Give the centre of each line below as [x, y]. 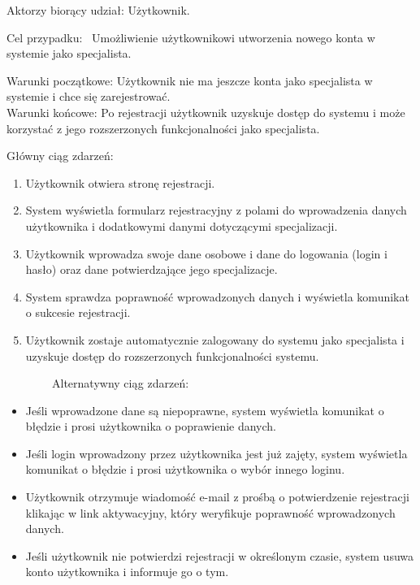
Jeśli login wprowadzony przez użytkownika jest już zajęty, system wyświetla [216, 453]
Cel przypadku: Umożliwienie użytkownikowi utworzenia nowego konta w [191, 37]
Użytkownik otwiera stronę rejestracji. [120, 182]
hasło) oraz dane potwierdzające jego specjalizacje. [152, 269]
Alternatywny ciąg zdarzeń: [120, 383]
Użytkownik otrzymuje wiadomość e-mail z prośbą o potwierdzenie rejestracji [217, 497]
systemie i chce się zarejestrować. [89, 96]
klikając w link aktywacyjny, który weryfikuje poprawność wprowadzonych [210, 512]
